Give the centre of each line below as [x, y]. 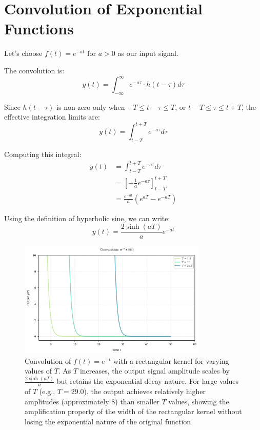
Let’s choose [23, 53]
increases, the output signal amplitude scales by [155, 371]
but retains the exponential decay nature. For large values [148, 381]
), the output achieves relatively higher [145, 391]
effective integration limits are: [52, 117]
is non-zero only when [91, 106]
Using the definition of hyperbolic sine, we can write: [87, 218]
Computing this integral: [43, 154]
